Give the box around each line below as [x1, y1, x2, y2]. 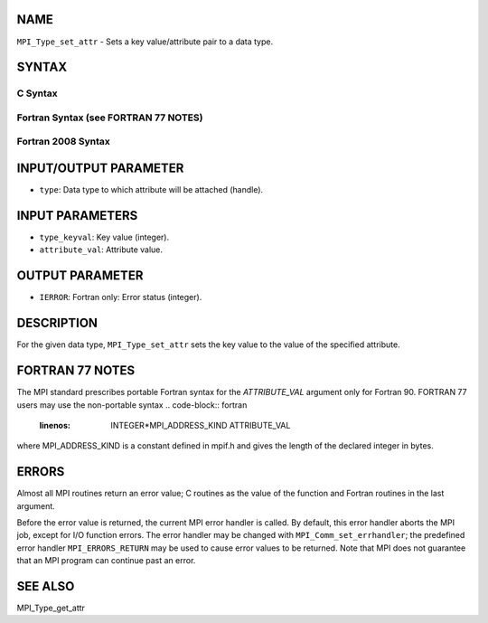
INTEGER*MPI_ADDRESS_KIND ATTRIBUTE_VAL [110, 420, 291, 430]
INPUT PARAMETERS [16, 208, 138, 223]
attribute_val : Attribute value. [39, 244, 163, 255]
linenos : [39, 420, 71, 430]
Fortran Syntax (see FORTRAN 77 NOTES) [16, 111, 203, 124]
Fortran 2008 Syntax [16, 136, 110, 148]
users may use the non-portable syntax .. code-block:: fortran [16, 399, 248, 411]
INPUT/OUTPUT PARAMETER [16, 161, 184, 176]
